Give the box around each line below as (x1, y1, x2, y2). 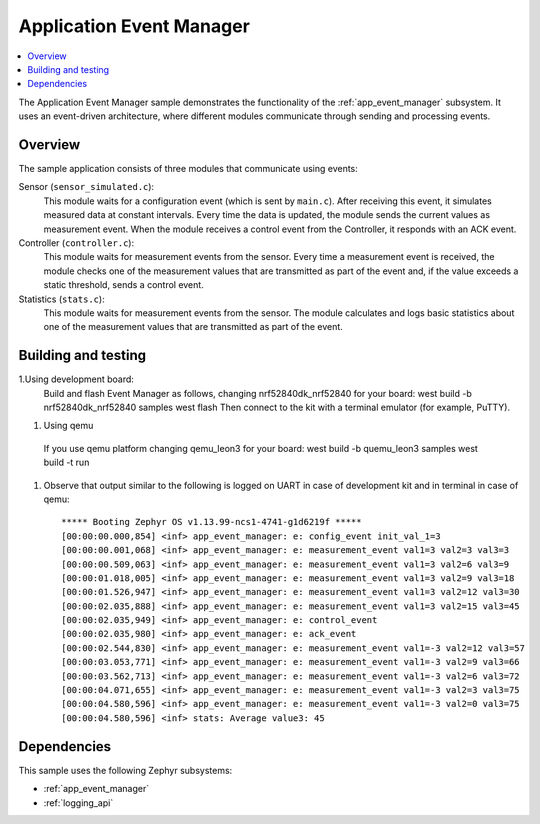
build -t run (43, 456, 90, 469)
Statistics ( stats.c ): (18, 293, 105, 305)
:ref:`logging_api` (43, 796, 114, 809)
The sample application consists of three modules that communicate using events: (18, 163, 359, 175)
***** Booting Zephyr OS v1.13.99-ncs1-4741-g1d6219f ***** (61, 516, 362, 528)
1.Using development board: (18, 373, 135, 385)
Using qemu (43, 420, 94, 432)
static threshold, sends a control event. (43, 279, 204, 291)
